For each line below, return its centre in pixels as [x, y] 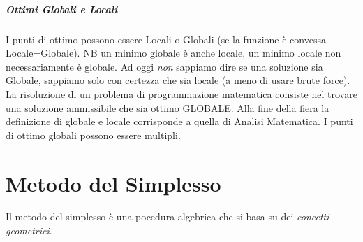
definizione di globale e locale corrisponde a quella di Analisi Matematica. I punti [179, 121]
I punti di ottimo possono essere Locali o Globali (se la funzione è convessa [166, 39]
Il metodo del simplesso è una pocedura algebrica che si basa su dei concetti [168, 216]
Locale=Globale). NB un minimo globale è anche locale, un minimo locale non [173, 53]
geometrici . [29, 230]
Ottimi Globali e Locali [62, 9]
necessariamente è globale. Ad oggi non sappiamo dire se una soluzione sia [164, 66]
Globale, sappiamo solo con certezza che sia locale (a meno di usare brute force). [178, 80]
